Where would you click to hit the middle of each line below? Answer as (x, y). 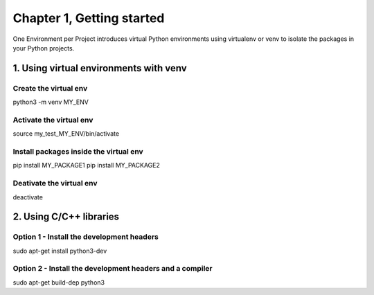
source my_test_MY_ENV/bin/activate (66, 134)
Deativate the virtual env (55, 184)
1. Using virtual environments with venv (100, 68)
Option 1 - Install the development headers (86, 237)
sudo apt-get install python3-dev (60, 251)
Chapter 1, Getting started (89, 18)
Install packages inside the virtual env (78, 151)
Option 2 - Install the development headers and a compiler (113, 269)
